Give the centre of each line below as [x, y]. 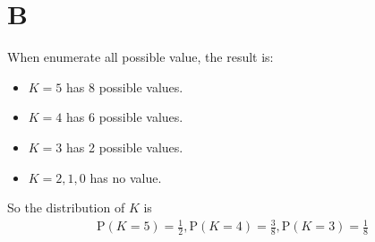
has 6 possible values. [125, 117]
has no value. [126, 177]
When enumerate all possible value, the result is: [141, 57]
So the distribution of [66, 207]
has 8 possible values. [125, 86]
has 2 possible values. [125, 147]
